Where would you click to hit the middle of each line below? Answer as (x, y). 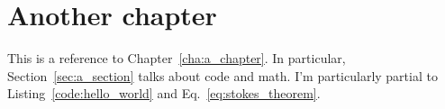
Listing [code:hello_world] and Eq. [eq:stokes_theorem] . (164, 93)
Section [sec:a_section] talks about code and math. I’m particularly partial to (222, 75)
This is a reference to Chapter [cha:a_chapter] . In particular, (177, 58)
